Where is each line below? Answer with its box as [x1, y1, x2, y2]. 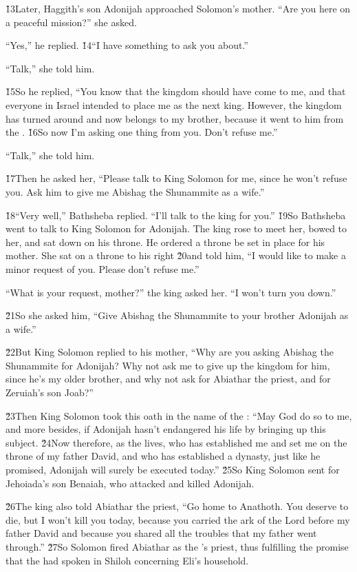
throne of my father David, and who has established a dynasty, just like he [6, 449, 321, 463]
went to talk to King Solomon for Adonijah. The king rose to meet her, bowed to [6, 221, 347, 236]
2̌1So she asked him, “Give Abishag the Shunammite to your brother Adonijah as [6, 308, 349, 323]
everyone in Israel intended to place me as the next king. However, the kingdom [6, 97, 342, 112]
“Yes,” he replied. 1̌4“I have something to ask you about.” [6, 38, 248, 52]
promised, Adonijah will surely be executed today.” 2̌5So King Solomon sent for [6, 462, 340, 477]
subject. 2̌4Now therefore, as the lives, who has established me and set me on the [6, 435, 347, 449]
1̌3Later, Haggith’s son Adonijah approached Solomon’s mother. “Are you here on [6, 1, 351, 15]
